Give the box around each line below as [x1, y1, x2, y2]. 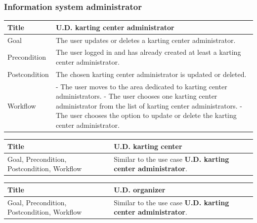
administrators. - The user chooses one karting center [55, 91, 217, 101]
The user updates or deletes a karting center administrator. [55, 35, 236, 45]
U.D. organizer [114, 184, 166, 194]
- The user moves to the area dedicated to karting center [55, 81, 227, 91]
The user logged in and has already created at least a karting [55, 47, 241, 57]
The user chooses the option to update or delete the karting [55, 110, 237, 120]
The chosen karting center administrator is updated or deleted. [55, 69, 247, 79]
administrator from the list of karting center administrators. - [55, 100, 242, 111]
